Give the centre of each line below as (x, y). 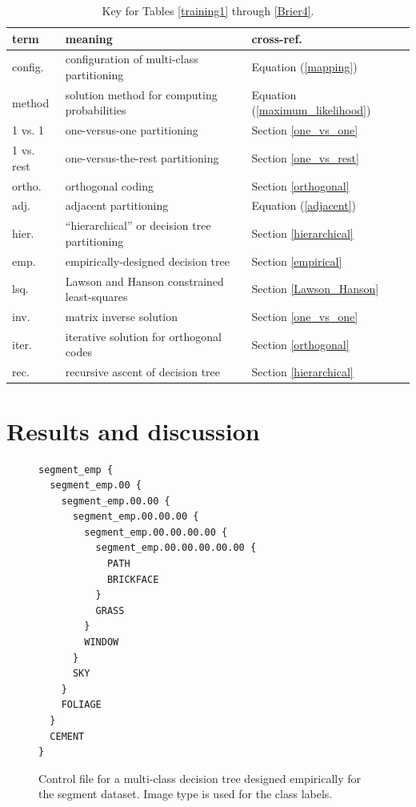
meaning (89, 38)
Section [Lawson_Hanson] (315, 289)
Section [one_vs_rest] (305, 157)
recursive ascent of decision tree (143, 372)
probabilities (96, 110)
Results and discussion (133, 430)
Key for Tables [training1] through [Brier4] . (208, 10)
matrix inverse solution (122, 316)
